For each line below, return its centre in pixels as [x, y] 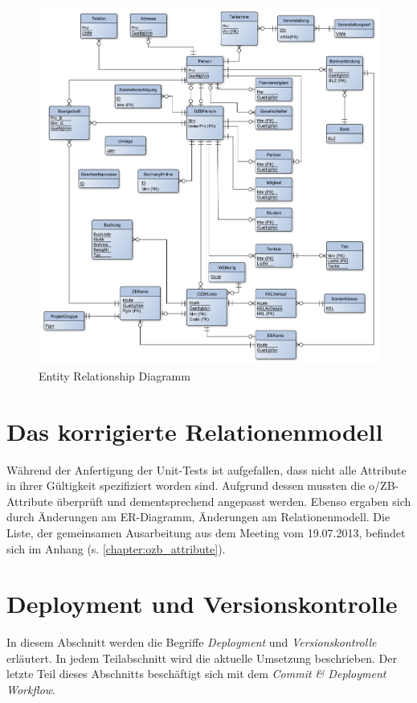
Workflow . [31, 690]
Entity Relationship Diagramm [114, 375]
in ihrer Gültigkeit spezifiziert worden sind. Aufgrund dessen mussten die [186, 485]
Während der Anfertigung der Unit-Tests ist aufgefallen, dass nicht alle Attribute [206, 469]
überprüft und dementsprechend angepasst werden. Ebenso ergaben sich [234, 501]
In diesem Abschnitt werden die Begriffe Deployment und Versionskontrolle [192, 642]
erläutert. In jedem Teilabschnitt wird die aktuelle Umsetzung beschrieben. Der [202, 658]
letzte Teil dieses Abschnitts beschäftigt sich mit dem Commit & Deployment [196, 674]
